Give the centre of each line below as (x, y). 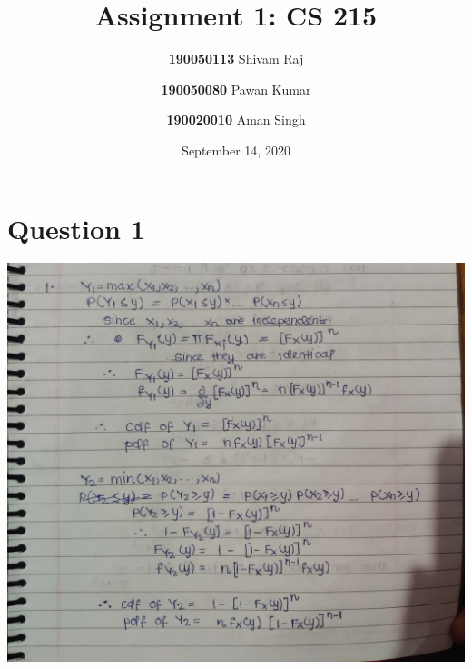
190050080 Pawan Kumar (236, 89)
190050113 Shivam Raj (236, 59)
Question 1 (76, 228)
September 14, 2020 (236, 150)
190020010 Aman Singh (236, 120)
